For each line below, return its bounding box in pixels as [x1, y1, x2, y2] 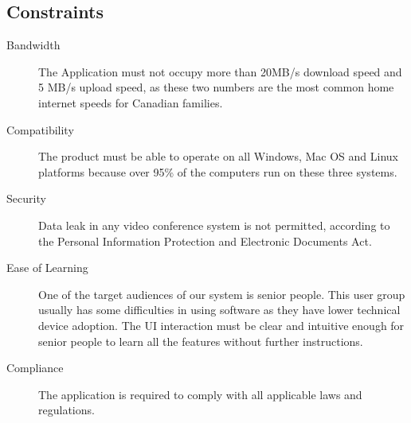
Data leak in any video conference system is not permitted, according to [38, 216, 390, 233]
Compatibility [6, 121, 74, 138]
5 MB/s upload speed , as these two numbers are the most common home [38, 79, 394, 95]
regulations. [38, 402, 95, 418]
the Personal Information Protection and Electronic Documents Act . [38, 232, 372, 249]
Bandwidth [6, 37, 61, 53]
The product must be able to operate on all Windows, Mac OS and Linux [38, 148, 398, 165]
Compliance [6, 359, 64, 376]
